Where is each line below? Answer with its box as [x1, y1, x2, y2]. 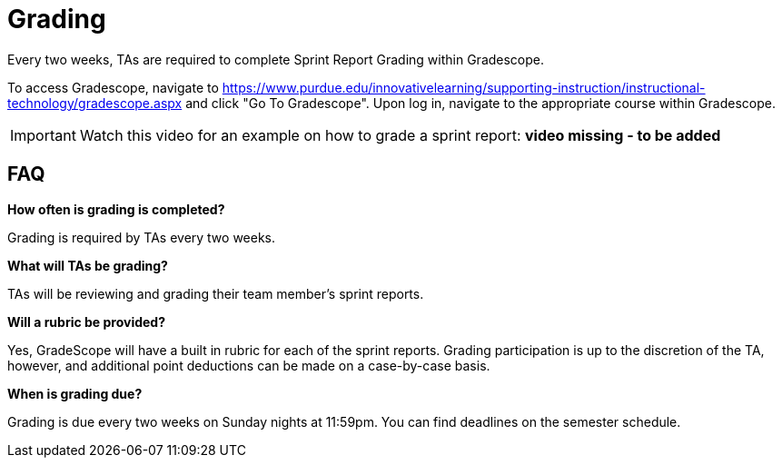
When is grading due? [7, 385, 143, 401]
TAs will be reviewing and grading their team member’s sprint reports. [7, 285, 424, 302]
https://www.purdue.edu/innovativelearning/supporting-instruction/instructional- [222, 79, 706, 95]
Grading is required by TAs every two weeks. [7, 229, 276, 245]
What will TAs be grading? [7, 257, 168, 273]
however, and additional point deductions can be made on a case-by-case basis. [7, 357, 490, 373]
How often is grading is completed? [7, 201, 225, 217]
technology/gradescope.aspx [7, 94, 183, 111]
